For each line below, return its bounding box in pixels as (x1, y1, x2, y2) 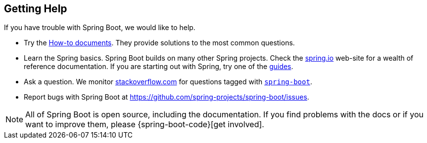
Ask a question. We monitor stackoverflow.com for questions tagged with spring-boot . (24, 77, 312, 86)
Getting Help (4, 2, 67, 15)
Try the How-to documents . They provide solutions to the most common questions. (24, 38, 295, 47)
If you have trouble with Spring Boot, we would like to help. (4, 23, 195, 32)
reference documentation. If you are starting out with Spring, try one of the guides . (24, 62, 293, 71)
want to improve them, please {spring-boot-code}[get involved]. (25, 119, 264, 130)
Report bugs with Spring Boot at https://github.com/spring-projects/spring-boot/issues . (24, 93, 309, 102)
